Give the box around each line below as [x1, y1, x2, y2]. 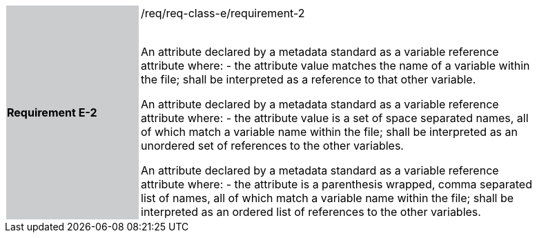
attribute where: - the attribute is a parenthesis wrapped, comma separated [141, 177, 532, 191]
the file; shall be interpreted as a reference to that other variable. [141, 72, 476, 86]
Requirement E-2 [7, 106, 97, 119]
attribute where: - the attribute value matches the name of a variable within [141, 59, 530, 72]
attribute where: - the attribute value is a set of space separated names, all [141, 111, 529, 125]
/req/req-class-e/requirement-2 [141, 6, 305, 20]
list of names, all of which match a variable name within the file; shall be [141, 191, 514, 205]
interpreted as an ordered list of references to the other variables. [141, 205, 481, 219]
